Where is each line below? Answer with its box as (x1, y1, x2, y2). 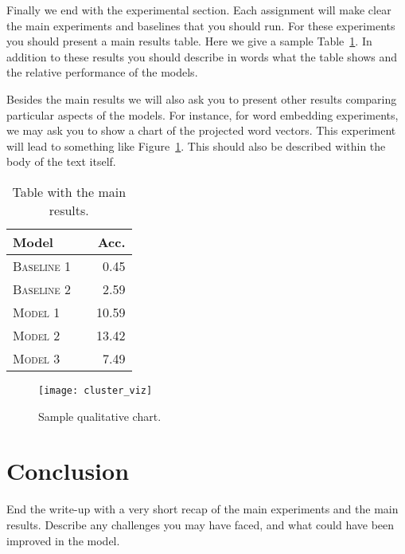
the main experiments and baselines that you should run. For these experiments (6, 17, 395, 33)
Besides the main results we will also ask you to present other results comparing (6, 90, 397, 107)
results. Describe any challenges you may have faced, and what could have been (6, 516, 395, 532)
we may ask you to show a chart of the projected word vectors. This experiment (6, 122, 396, 139)
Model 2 (13, 325, 60, 344)
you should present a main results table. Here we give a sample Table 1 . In (6, 33, 372, 49)
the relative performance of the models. (6, 64, 198, 81)
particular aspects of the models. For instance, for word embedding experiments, (6, 106, 399, 123)
